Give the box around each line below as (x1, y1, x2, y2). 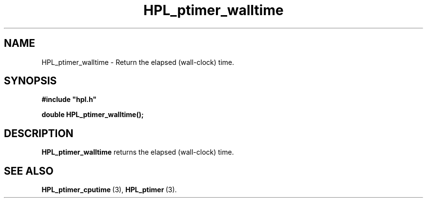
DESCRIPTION (4, 127, 74, 140)
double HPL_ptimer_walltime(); (41, 110, 144, 119)
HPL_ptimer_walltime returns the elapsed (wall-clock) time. (41, 148, 234, 157)
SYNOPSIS (4, 75, 57, 87)
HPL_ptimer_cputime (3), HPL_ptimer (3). (41, 185, 177, 194)
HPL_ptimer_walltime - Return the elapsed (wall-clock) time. (41, 58, 234, 66)
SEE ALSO (4, 164, 54, 177)
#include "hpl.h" (41, 95, 97, 104)
